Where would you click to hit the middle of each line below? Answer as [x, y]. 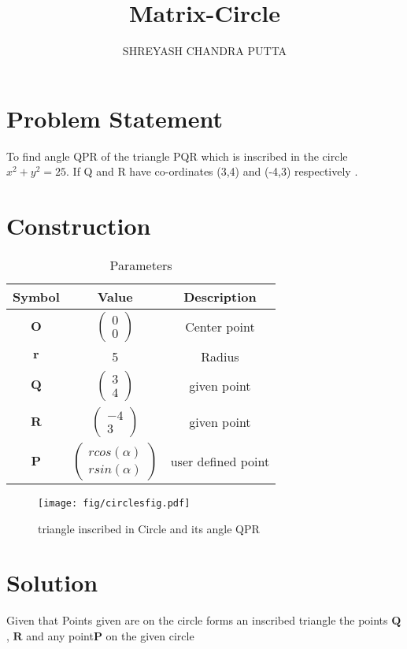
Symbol [36, 296]
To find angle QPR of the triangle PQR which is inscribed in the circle [177, 156]
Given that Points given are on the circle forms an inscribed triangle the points [197, 620]
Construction [79, 226]
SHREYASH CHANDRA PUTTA [205, 51]
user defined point [220, 462]
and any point [60, 635]
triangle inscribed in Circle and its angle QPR [149, 528]
